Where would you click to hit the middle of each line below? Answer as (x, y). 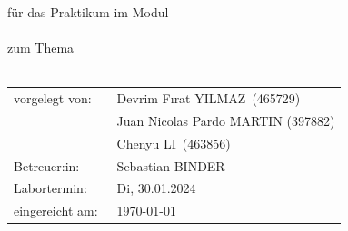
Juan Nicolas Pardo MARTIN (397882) (226, 120)
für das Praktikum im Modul (88, 11)
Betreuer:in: (47, 165)
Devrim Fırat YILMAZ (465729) (209, 98)
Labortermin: (50, 188)
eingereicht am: (56, 211)
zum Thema (41, 48)
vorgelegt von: (53, 98)
